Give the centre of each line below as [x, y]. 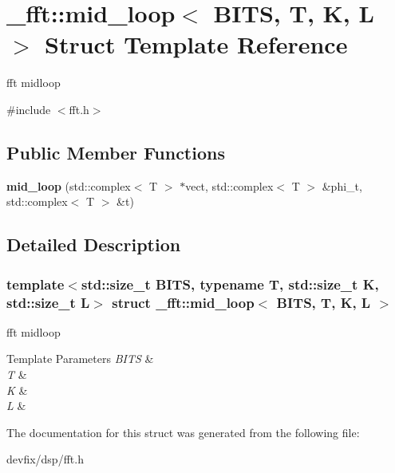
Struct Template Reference [196, 44]
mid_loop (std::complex [69, 185]
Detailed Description [94, 244]
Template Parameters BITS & [80, 359]
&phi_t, [342, 185]
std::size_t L [48, 302]
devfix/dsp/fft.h [45, 459]
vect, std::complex [229, 185]
